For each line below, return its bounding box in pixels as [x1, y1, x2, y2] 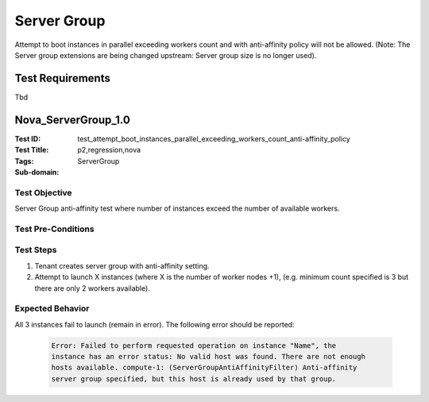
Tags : [14, 156, 34, 166]
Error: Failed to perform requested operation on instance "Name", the [51, 341, 337, 350]
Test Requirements [14, 72, 110, 85]
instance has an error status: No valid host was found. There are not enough [51, 352, 365, 361]
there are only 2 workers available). [34, 283, 150, 293]
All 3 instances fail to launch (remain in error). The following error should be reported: [14, 319, 295, 329]
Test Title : [14, 145, 49, 155]
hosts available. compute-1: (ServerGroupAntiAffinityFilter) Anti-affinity [51, 363, 357, 373]
